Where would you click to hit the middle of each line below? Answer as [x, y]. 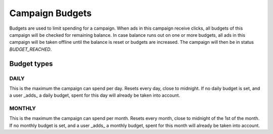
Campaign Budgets [51, 13]
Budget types [31, 64]
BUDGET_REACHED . [31, 49]
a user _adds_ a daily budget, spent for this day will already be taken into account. [95, 95]
